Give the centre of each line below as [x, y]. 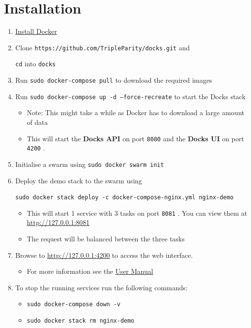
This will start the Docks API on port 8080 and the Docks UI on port [135, 138]
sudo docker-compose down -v [74, 305]
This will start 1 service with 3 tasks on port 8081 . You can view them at [137, 213]
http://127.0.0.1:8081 [58, 222]
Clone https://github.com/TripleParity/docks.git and [103, 47]
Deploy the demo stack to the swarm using [79, 180]
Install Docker [36, 31]
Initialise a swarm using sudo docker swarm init [89, 164]
